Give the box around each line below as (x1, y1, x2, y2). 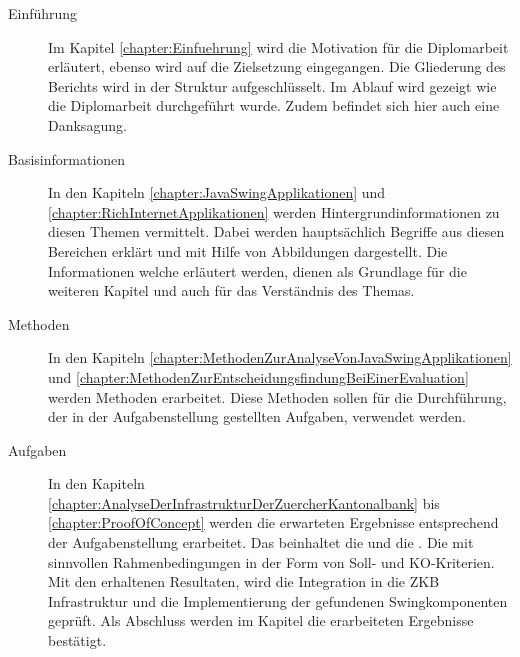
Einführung (8, 3, 78, 23)
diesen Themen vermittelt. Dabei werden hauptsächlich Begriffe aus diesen (48, 221, 505, 242)
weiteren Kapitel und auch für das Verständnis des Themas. (48, 280, 415, 301)
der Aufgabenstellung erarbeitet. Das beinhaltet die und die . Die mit (48, 532, 474, 553)
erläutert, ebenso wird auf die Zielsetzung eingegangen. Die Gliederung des (48, 56, 506, 77)
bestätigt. (48, 630, 107, 651)
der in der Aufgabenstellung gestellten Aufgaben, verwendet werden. (48, 406, 466, 427)
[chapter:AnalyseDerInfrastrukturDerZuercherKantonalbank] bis (48, 492, 440, 513)
